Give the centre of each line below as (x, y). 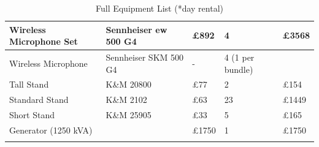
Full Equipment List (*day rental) (159, 8)
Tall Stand (29, 84)
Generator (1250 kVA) (51, 130)
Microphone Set (44, 41)
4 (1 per (239, 57)
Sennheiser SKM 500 (145, 57)
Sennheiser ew (136, 29)
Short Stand (32, 115)
